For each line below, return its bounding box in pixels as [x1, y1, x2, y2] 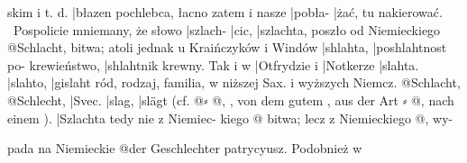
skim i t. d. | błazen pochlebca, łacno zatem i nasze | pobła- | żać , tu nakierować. [7, 3, 443, 21]
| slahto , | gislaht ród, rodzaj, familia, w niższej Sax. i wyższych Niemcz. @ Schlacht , [7, 73, 461, 92]
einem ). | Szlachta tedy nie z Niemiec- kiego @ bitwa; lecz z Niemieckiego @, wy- [7, 108, 453, 127]
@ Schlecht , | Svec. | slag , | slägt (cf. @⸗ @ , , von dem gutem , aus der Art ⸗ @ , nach [7, 90, 454, 109]
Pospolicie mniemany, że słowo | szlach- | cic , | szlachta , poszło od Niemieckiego [13, 20, 441, 39]
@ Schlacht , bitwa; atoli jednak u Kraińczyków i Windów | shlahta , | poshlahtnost [7, 38, 447, 57]
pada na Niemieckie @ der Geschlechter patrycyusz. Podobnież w [7, 139, 362, 158]
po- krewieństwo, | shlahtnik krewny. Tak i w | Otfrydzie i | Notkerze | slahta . [7, 55, 419, 74]
